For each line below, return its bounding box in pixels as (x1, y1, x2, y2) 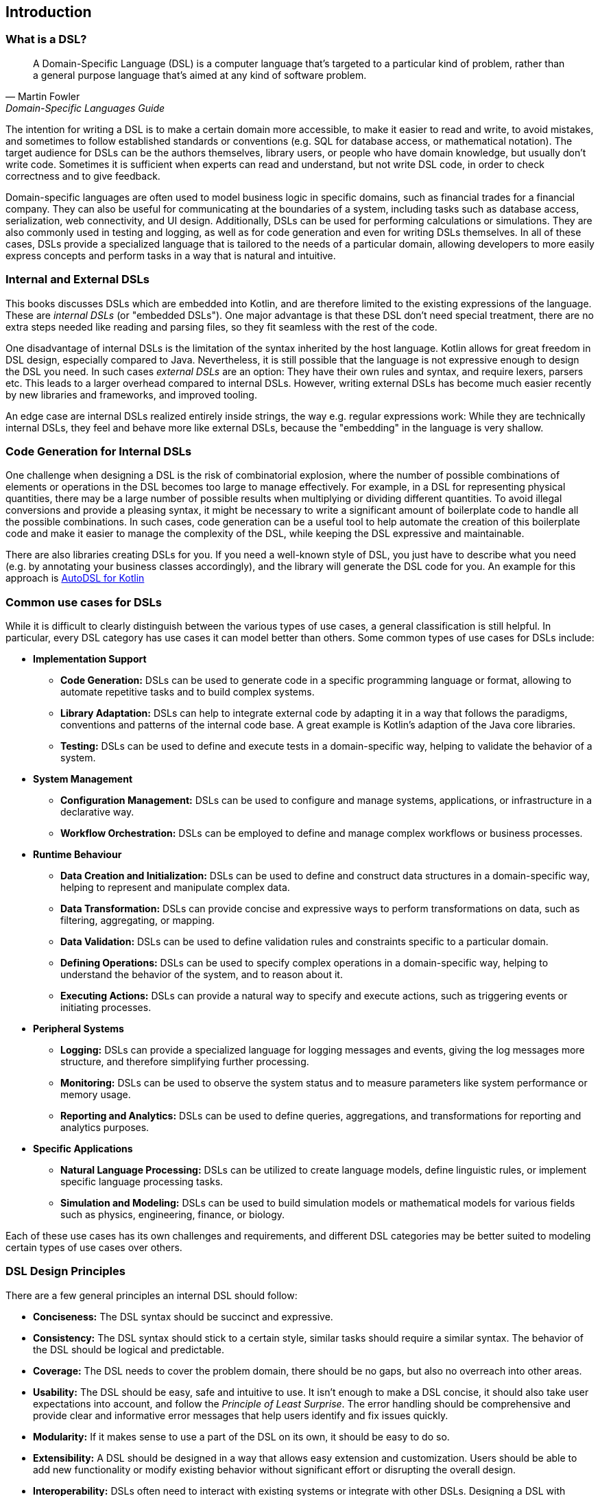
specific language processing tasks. (60, 1176, 224, 1188)
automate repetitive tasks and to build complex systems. (60, 686, 315, 698)
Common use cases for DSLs (5, 595, 162, 609)
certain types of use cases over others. (5, 1242, 182, 1254)
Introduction (5, 3, 92, 21)
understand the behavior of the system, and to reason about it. (60, 969, 343, 981)
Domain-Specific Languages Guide (5, 102, 165, 114)
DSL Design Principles (5, 1264, 125, 1279)
